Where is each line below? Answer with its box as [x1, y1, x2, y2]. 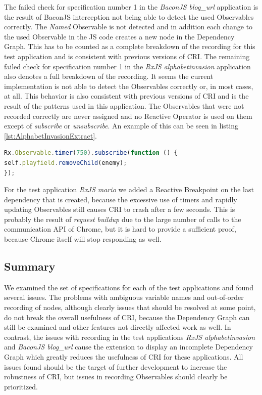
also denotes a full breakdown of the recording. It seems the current [4, 71, 214, 81]
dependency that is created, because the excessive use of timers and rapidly [4, 194, 237, 204]
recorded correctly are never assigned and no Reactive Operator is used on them [4, 110, 252, 121]
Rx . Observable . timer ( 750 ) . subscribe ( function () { [4, 149, 178, 157]
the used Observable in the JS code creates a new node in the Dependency [4, 31, 235, 41]
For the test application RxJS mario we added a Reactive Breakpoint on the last [4, 184, 254, 195]
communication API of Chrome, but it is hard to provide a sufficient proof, [4, 224, 236, 234]
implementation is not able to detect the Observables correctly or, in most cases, [4, 80, 253, 91]
